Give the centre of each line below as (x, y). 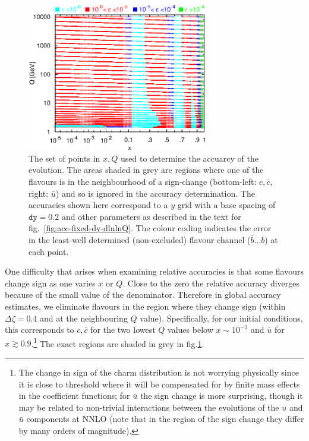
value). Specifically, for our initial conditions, (221, 318)
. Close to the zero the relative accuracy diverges (211, 283)
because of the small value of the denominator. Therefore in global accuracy (143, 294)
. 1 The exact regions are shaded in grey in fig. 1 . (118, 342)
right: (39, 193)
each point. (49, 251)
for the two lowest (123, 330)
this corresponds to (40, 330)
